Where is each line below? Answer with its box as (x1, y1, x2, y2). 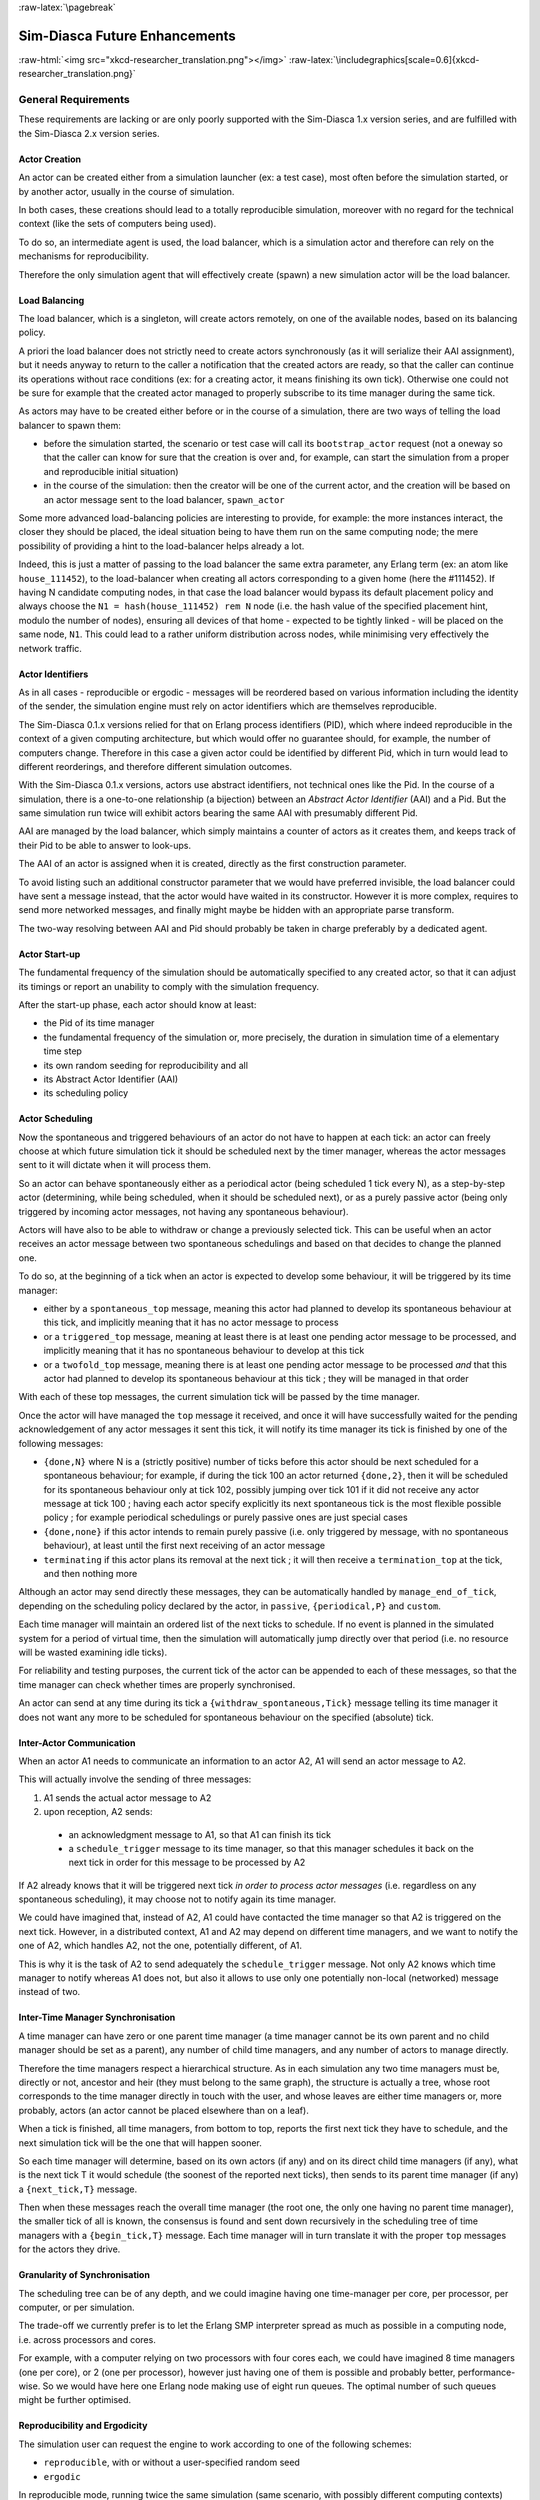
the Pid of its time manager (43, 1017, 155, 1029)
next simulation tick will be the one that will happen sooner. (18, 2136, 262, 2149)
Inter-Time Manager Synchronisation (18, 2011, 176, 2024)
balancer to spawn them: (18, 419, 122, 431)
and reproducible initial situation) (43, 465, 179, 477)
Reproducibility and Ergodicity (18, 2420, 148, 2432)
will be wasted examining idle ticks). (18, 1646, 168, 1658)
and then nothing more (43, 1568, 138, 1580)
